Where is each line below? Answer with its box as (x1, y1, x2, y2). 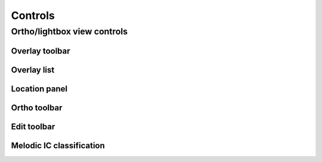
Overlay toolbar (11, 46, 71, 56)
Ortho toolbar (11, 103, 63, 113)
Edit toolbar (11, 122, 55, 132)
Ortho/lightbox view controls (11, 26, 128, 37)
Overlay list (11, 65, 55, 75)
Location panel (11, 84, 68, 94)
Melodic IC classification (11, 140, 106, 151)
